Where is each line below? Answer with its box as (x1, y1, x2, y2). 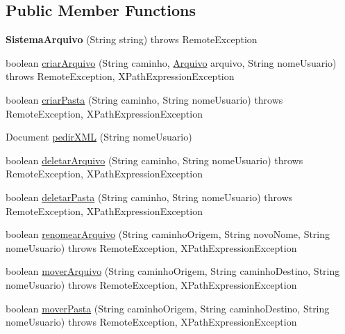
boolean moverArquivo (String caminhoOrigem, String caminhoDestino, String (6, 264, 340, 278)
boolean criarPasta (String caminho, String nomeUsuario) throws (6, 92, 283, 106)
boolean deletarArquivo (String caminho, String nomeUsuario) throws (6, 152, 303, 167)
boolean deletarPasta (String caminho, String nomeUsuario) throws (6, 189, 293, 204)
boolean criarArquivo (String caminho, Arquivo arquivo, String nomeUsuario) (6, 55, 337, 70)
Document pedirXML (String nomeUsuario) (6, 129, 192, 144)
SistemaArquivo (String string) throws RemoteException (6, 32, 258, 47)
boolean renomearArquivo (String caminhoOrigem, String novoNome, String (6, 227, 330, 241)
